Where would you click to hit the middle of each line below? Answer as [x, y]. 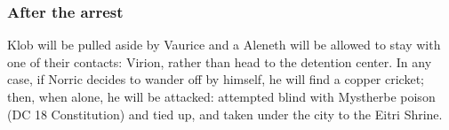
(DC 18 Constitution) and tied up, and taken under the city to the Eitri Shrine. [225, 114]
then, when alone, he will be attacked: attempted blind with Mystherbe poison [221, 96]
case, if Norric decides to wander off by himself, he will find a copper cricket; [216, 79]
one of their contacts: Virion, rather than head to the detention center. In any [220, 61]
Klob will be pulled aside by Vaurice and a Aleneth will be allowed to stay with [224, 45]
